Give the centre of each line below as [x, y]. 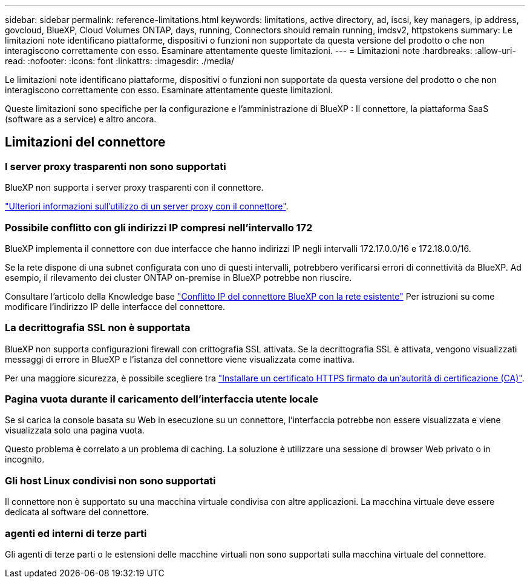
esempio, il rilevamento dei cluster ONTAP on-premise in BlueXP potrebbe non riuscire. [178, 277]
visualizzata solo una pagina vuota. [75, 430]
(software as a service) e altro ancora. [81, 119]
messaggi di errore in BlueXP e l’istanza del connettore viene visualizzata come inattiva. [180, 359]
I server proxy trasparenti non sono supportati [116, 166]
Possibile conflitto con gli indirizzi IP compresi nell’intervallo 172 [159, 227]
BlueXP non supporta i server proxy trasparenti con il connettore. [134, 188]
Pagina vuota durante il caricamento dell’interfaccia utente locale [162, 399]
